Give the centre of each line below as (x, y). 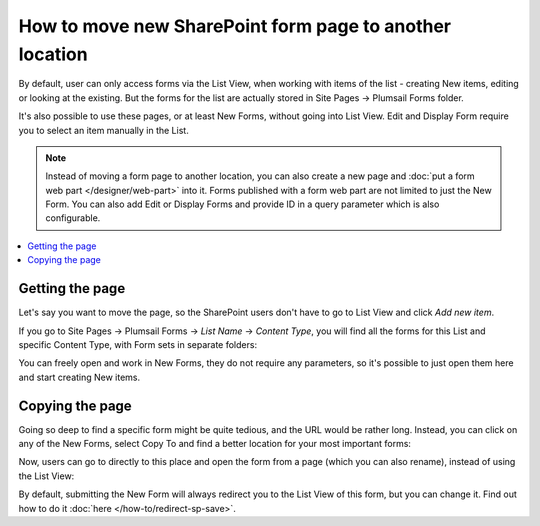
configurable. (73, 218)
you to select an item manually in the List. (103, 130)
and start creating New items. (79, 377)
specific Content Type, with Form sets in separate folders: (138, 344)
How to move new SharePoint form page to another (235, 26)
